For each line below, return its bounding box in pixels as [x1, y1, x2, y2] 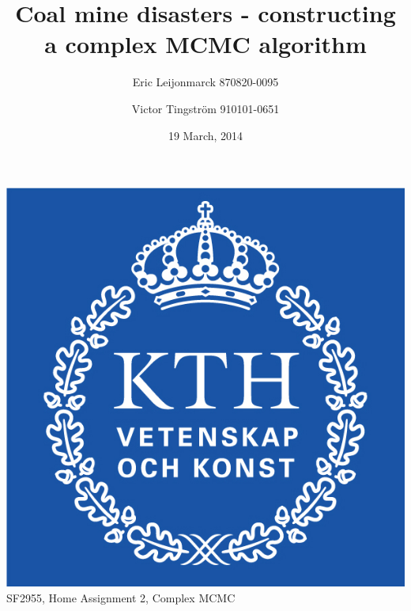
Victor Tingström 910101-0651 [131, 100, 280, 116]
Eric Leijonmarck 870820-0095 [132, 74, 279, 90]
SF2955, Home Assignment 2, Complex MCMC [6, 589, 236, 605]
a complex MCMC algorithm [44, 28, 367, 60]
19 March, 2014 [168, 127, 243, 143]
